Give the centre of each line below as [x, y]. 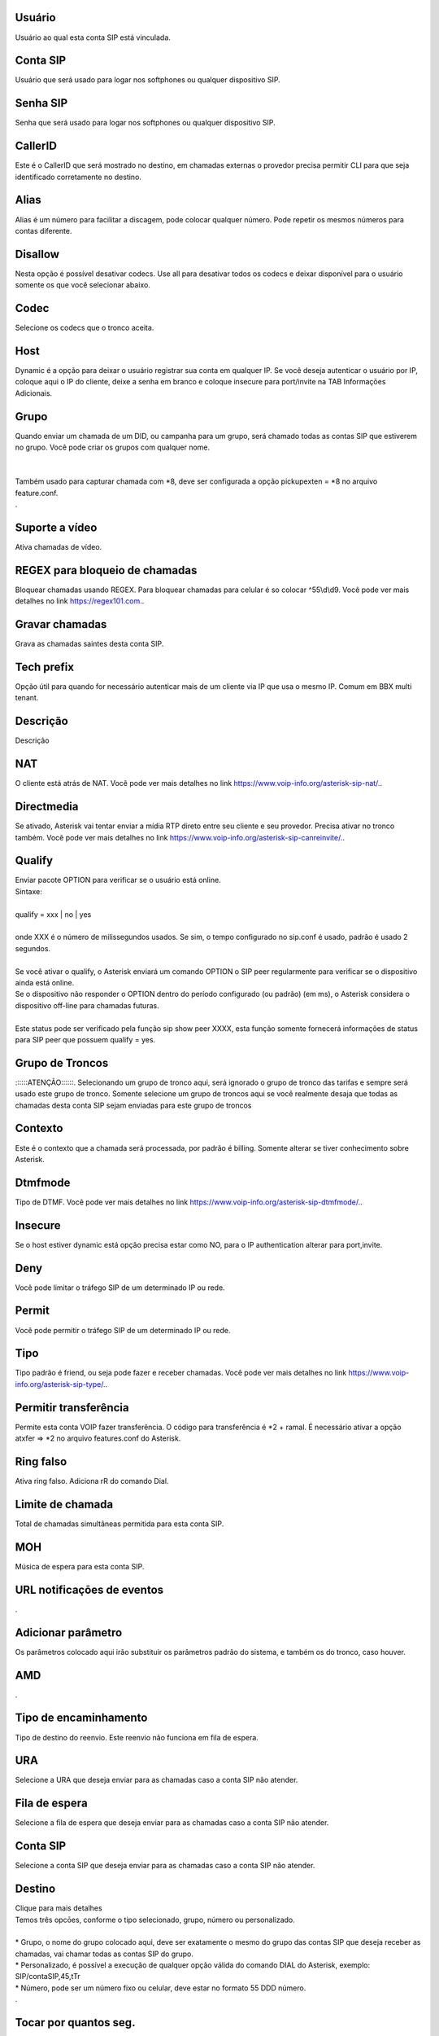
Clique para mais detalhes [59, 1908]
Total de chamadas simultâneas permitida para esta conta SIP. [120, 1524]
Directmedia [47, 807]
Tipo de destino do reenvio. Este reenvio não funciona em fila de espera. [137, 1737]
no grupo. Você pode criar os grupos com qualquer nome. [113, 447]
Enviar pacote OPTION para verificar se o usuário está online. [118, 880]
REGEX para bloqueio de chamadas [106, 570]
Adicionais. [34, 393]
